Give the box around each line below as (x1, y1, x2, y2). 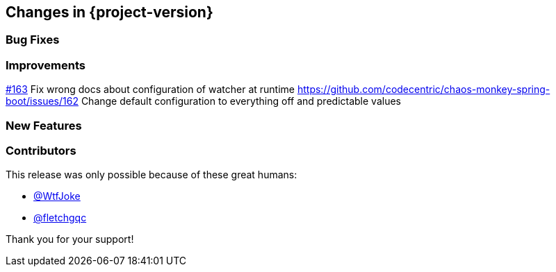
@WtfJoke (33, 190, 81, 203)
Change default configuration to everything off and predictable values (81, 95, 401, 108)
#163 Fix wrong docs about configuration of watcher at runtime (6, 83, 295, 96)
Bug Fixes (6, 33, 60, 47)
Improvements (6, 58, 85, 72)
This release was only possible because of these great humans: (6, 169, 297, 181)
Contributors (6, 143, 76, 158)
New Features (6, 118, 82, 133)
